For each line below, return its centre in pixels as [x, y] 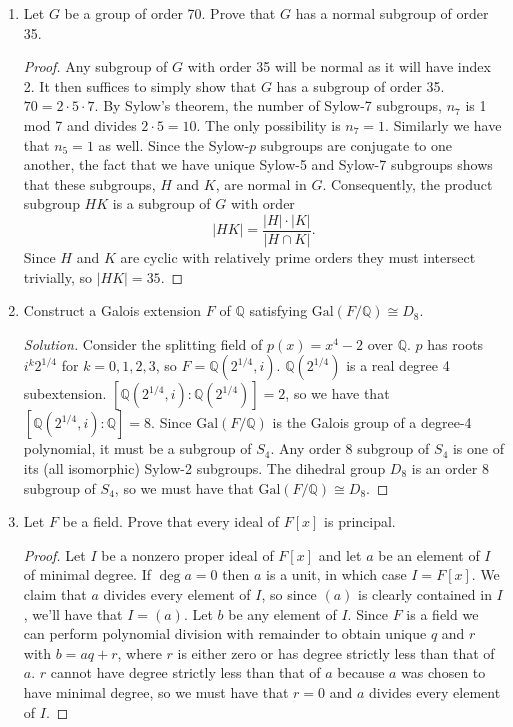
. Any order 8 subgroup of [350, 448]
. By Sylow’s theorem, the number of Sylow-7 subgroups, [268, 105]
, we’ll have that [73, 613]
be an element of [429, 554]
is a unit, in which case [336, 574]
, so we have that [337, 393]
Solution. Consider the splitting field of [143, 343]
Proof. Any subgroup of [95, 66]
